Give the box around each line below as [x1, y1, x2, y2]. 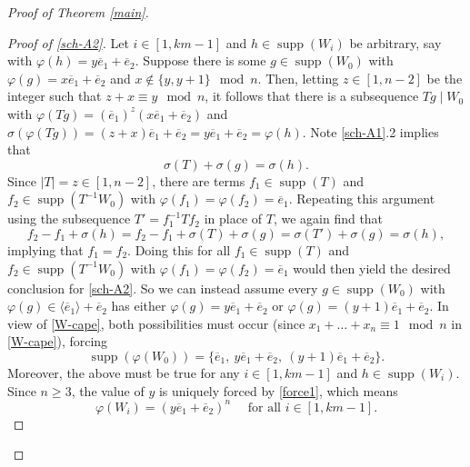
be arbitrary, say [349, 33, 442, 52]
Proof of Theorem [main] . [7, 3, 149, 21]
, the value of [71, 381, 145, 400]
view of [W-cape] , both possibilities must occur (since [7, 313, 305, 333]
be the [426, 68, 463, 87]
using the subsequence [7, 209, 131, 228]
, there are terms [152, 171, 245, 190]
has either [111, 296, 166, 315]
